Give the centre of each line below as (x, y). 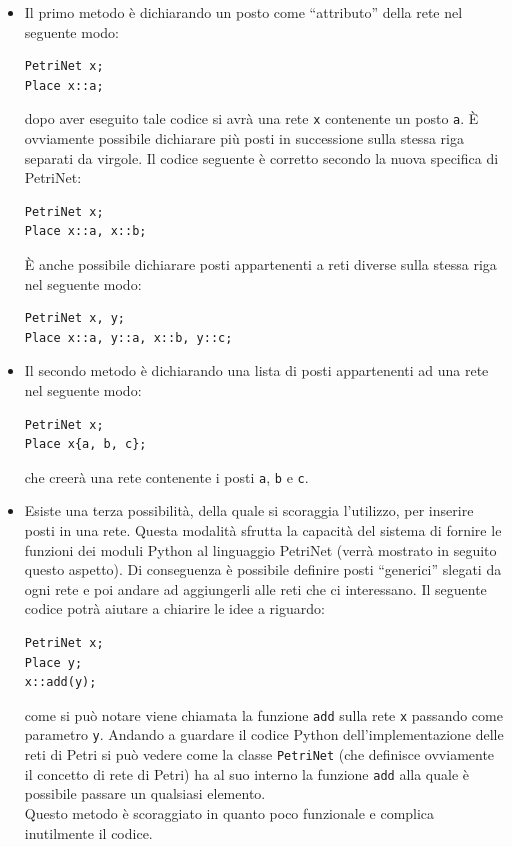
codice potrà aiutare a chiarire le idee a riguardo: (174, 608)
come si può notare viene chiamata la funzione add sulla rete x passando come (263, 714)
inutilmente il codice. (88, 832)
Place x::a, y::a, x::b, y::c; (128, 337)
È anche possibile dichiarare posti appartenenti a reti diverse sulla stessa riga (260, 264)
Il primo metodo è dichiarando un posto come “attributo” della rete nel (243, 12)
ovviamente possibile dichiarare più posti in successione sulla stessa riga (244, 138)
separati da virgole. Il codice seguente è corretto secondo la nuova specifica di (261, 157)
